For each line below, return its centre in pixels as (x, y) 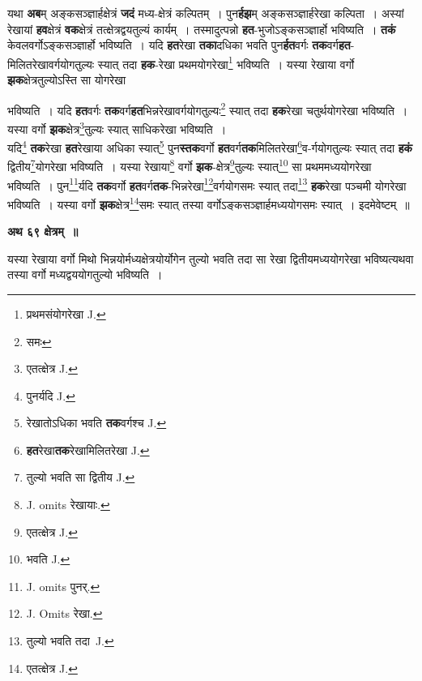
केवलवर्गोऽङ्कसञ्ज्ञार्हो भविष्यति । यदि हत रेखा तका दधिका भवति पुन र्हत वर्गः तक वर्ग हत (179, 45)
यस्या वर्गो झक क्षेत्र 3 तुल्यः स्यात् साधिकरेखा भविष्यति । (117, 127)
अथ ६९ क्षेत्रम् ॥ (43, 231)
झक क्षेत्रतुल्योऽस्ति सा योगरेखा (67, 80)
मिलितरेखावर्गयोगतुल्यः (51, 64)
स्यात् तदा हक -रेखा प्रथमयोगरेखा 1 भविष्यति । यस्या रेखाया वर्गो (226, 62)
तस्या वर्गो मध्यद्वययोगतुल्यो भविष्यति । (85, 274)
